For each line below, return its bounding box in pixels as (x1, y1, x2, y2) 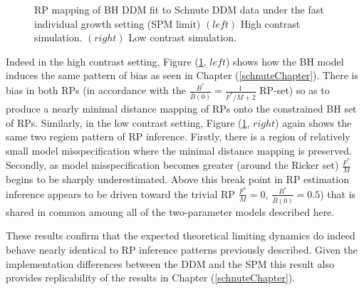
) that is (320, 186, 356, 201)
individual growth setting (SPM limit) (34, 16, 201, 31)
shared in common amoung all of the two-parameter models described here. (6, 204, 335, 219)
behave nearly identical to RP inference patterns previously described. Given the (6, 242, 358, 257)
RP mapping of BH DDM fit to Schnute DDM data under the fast (34, 2, 324, 16)
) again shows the (275, 115, 352, 130)
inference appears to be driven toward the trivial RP (6, 186, 235, 201)
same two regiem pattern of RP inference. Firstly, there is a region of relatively (6, 129, 350, 144)
